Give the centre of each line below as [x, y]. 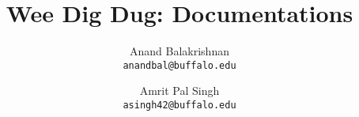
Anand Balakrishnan [179, 51]
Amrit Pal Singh [179, 91]
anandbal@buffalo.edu [179, 65]
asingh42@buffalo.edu [179, 105]
